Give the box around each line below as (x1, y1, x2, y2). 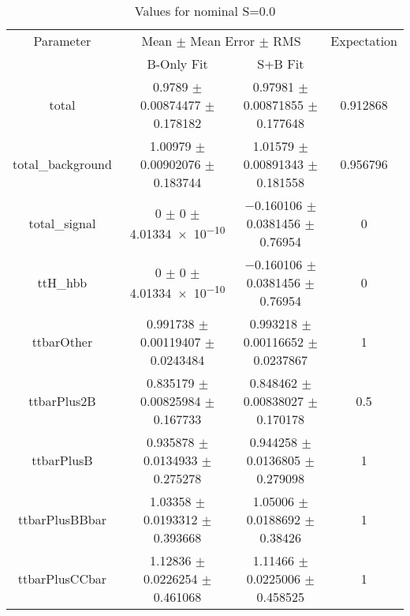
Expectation (330, 32, 397, 50)
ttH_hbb (37, 273, 88, 291)
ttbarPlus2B (28, 392, 96, 410)
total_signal (28, 214, 96, 232)
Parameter (33, 32, 91, 50)
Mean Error (190, 32, 255, 50)
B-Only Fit (147, 54, 208, 73)
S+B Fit (257, 54, 304, 73)
